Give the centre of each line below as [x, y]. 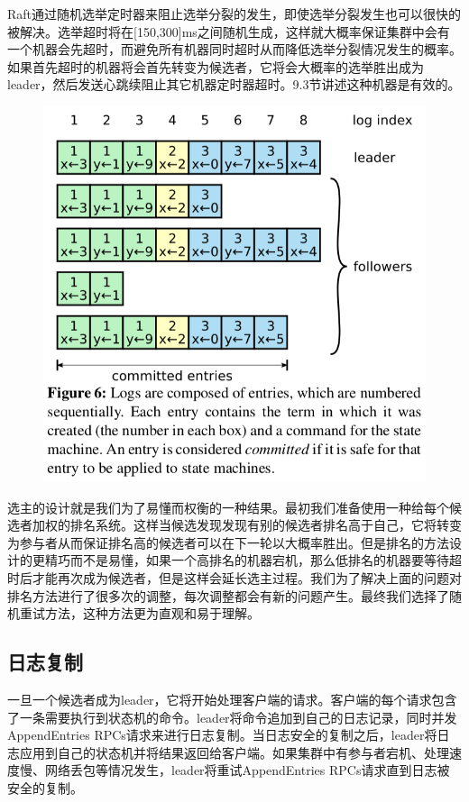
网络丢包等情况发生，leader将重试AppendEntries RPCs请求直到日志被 [247, 770]
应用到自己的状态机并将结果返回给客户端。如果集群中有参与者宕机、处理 [234, 752]
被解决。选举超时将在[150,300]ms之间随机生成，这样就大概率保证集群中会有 [229, 31]
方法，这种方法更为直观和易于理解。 [152, 613]
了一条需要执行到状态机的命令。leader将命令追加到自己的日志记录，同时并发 [232, 717]
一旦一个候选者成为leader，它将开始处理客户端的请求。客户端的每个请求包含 [232, 699]
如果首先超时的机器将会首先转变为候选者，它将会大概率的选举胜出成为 [216, 66]
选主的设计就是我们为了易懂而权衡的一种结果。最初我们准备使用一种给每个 [228, 507]
